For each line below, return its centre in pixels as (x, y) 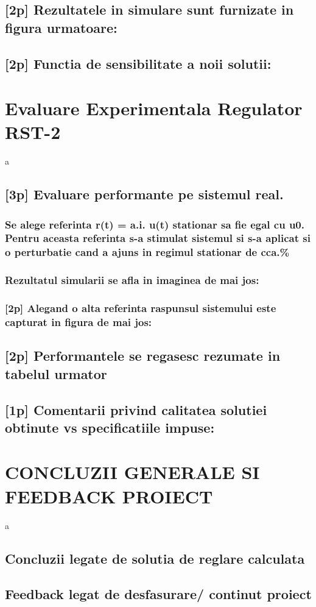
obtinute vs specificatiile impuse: (110, 427)
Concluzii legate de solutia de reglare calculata (155, 558)
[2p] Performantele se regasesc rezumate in (143, 356)
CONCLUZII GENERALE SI (132, 472)
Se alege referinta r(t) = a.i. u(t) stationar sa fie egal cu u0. (155, 224)
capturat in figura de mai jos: (79, 322)
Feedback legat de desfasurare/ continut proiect (158, 594)
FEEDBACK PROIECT (109, 496)
